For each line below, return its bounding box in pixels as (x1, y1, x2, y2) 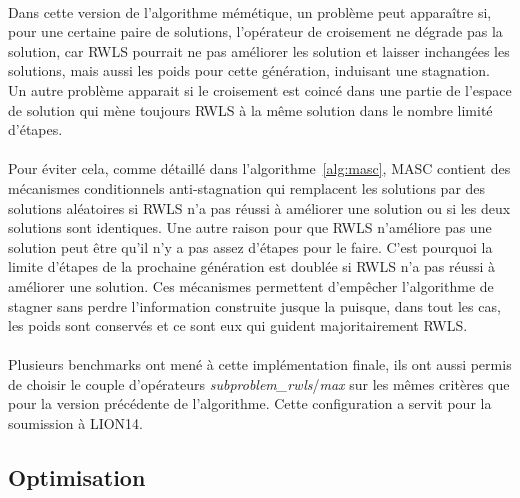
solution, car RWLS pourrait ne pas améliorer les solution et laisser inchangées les (8, 40, 510, 61)
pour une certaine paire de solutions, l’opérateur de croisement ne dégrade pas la (8, 21, 503, 42)
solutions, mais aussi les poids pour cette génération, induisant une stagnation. (8, 60, 490, 81)
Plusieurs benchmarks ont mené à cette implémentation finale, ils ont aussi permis (8, 354, 512, 375)
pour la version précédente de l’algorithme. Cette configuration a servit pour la (8, 393, 492, 414)
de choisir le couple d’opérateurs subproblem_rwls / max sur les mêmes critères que (8, 373, 510, 394)
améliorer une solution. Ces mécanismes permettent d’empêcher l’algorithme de (8, 275, 494, 296)
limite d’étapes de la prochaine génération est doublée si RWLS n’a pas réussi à (8, 256, 496, 277)
